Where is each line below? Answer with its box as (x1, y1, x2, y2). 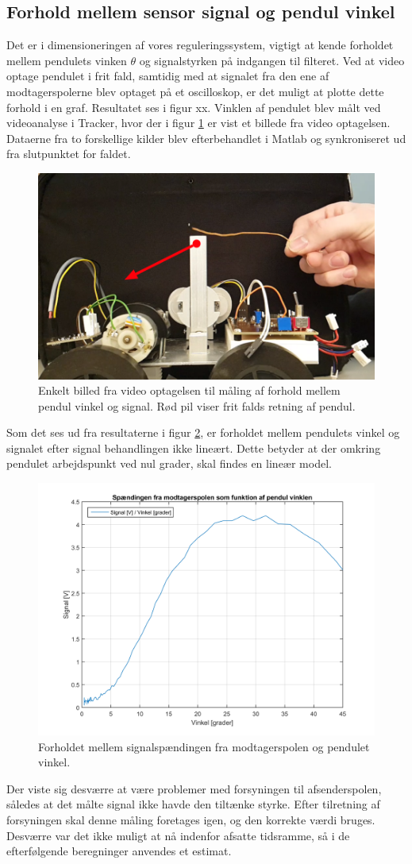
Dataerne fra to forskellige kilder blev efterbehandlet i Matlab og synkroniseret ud (6, 129, 406, 146)
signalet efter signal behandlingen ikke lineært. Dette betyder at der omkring (6, 439, 381, 456)
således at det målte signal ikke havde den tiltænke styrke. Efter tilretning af (6, 796, 380, 812)
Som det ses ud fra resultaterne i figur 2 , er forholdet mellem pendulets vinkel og (6, 424, 400, 441)
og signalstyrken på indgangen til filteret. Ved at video (139, 52, 405, 68)
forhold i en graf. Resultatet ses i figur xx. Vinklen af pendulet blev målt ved (6, 98, 381, 115)
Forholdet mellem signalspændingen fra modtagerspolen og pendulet (38, 738, 370, 754)
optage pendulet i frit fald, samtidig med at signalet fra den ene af (6, 67, 329, 84)
